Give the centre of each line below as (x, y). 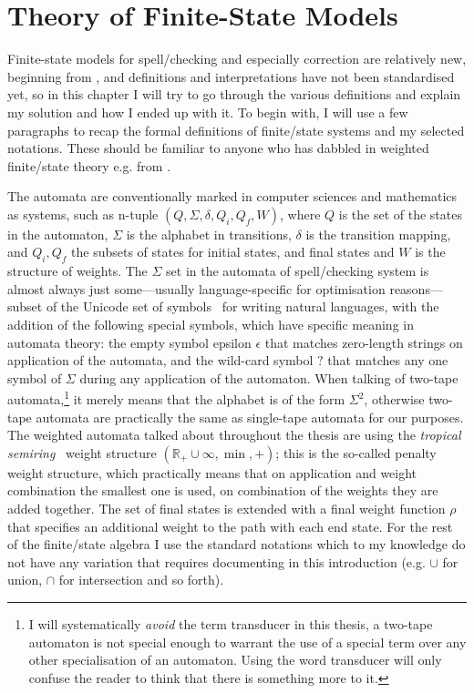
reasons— (416, 288)
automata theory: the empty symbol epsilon (129, 342)
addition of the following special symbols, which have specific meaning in (211, 325)
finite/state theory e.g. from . (89, 165)
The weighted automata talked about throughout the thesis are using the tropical (234, 435)
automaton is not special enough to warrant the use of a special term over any (247, 642)
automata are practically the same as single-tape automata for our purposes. (250, 417)
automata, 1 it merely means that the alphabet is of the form (176, 398)
